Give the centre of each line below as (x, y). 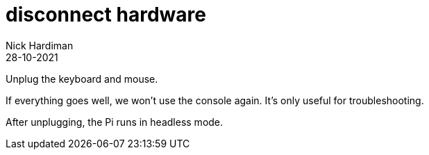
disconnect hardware (106, 15)
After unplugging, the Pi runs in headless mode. (115, 122)
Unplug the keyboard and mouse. (82, 79)
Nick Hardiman (40, 45)
